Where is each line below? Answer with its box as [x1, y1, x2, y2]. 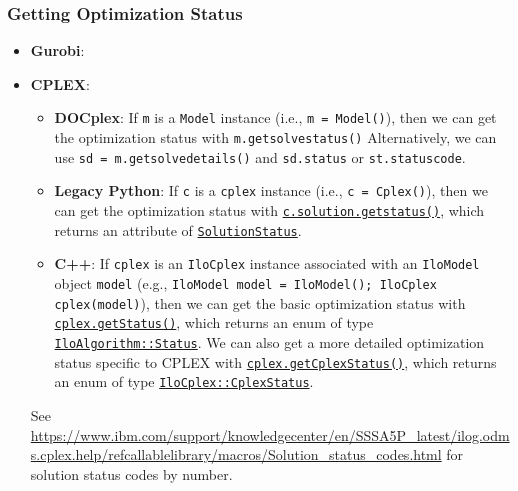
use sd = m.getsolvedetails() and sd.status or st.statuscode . [54, 146, 466, 167]
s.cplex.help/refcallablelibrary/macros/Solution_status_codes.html [30, 444, 442, 465]
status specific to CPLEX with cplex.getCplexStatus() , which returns [54, 351, 497, 372]
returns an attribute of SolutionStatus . [54, 219, 302, 240]
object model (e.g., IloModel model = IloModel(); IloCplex [54, 273, 437, 293]
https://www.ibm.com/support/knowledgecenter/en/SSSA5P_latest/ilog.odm [30, 424, 510, 445]
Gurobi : [30, 40, 85, 61]
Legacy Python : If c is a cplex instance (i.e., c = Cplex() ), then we [54, 180, 488, 201]
